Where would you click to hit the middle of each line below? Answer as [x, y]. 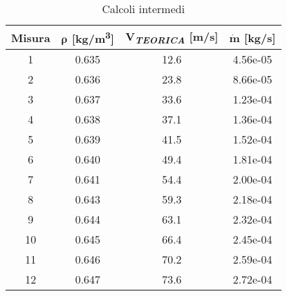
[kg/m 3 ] [93, 38]
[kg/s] [260, 37]
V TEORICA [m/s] [172, 38]
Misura [31, 37]
